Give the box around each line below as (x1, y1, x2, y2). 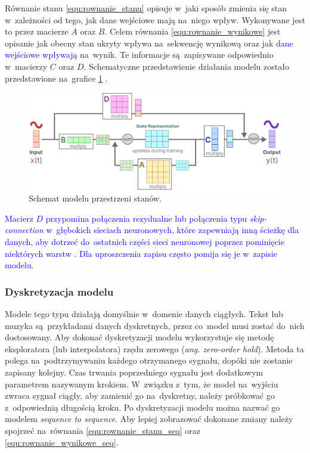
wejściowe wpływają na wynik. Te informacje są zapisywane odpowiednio (5, 48, 274, 61)
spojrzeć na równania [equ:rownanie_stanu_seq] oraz (5, 424, 200, 437)
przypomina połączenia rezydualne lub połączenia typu (45, 212, 247, 224)
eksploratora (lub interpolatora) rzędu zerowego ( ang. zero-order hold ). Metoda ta (5, 342, 304, 355)
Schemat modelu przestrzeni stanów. (29, 192, 162, 204)
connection (5, 224, 44, 236)
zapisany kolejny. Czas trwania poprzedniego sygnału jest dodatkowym (5, 366, 263, 378)
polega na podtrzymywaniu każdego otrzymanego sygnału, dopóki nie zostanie (5, 354, 293, 367)
